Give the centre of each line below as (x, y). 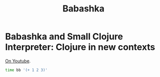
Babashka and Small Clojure (64, 37)
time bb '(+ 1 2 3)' (27, 70)
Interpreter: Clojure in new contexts (80, 47)
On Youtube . (18, 61)
